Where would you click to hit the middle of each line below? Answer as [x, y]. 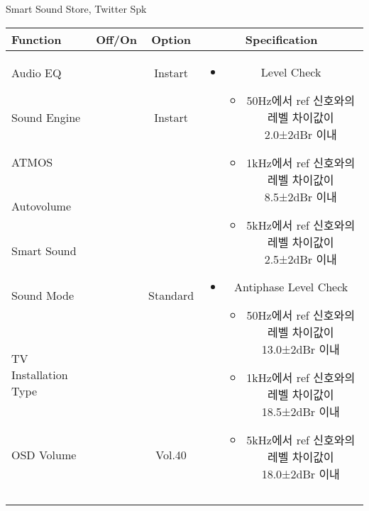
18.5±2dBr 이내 [301, 411]
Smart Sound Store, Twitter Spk [76, 9]
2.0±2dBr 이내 [301, 134]
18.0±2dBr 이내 [301, 473]
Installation [40, 375]
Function [37, 39]
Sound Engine [46, 117]
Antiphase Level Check [291, 286]
